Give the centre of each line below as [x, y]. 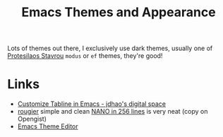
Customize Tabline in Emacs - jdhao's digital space [91, 104]
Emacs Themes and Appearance [119, 12]
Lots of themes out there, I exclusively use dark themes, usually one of [110, 48]
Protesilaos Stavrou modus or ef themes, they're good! [85, 56]
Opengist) [32, 119]
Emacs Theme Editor [48, 126]
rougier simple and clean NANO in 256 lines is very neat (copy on [113, 112]
